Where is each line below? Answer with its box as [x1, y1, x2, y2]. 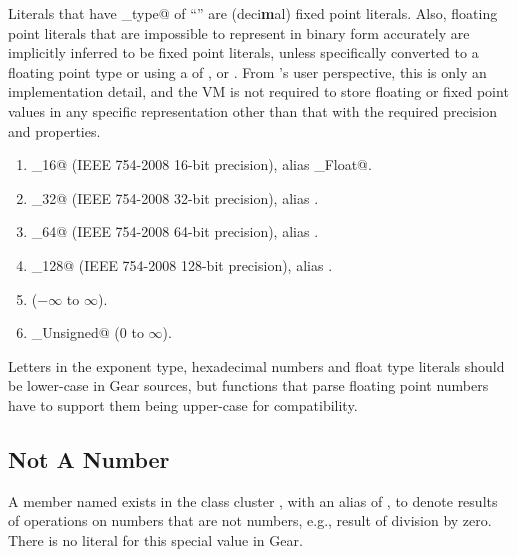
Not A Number [8, 443, 170, 474]
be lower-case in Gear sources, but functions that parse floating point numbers [8, 375, 489, 396]
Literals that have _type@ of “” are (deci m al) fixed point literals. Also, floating [8, 3, 498, 23]
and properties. [8, 120, 101, 141]
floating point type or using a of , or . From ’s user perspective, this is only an [8, 61, 487, 82]
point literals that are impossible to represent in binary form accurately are [8, 22, 470, 43]
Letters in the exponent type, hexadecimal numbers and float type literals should [8, 355, 505, 376]
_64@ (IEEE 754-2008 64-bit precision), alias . [31, 221, 319, 242]
